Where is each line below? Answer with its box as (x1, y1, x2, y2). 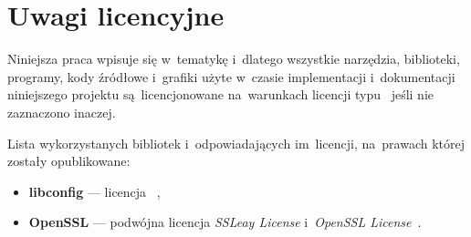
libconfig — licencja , (28, 181, 161, 201)
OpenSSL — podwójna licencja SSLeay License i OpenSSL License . (28, 212, 422, 232)
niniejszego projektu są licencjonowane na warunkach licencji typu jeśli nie (7, 85, 434, 104)
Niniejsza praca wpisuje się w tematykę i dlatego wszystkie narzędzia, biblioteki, (7, 49, 460, 68)
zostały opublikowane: (7, 151, 131, 170)
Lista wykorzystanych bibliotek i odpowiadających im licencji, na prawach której (7, 133, 466, 152)
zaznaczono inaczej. (7, 102, 116, 121)
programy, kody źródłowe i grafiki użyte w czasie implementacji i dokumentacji (7, 67, 455, 86)
